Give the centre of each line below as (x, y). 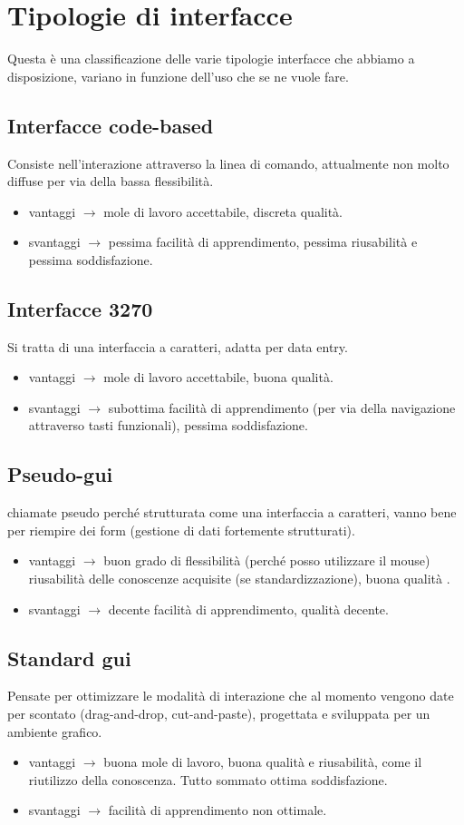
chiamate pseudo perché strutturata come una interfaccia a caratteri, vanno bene (232, 512)
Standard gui (69, 658)
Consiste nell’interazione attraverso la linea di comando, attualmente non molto (228, 163)
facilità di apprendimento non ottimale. (217, 810)
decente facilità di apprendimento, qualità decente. (248, 609)
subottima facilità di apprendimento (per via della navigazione (282, 407)
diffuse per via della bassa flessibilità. (111, 181)
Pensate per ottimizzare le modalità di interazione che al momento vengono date (231, 696)
